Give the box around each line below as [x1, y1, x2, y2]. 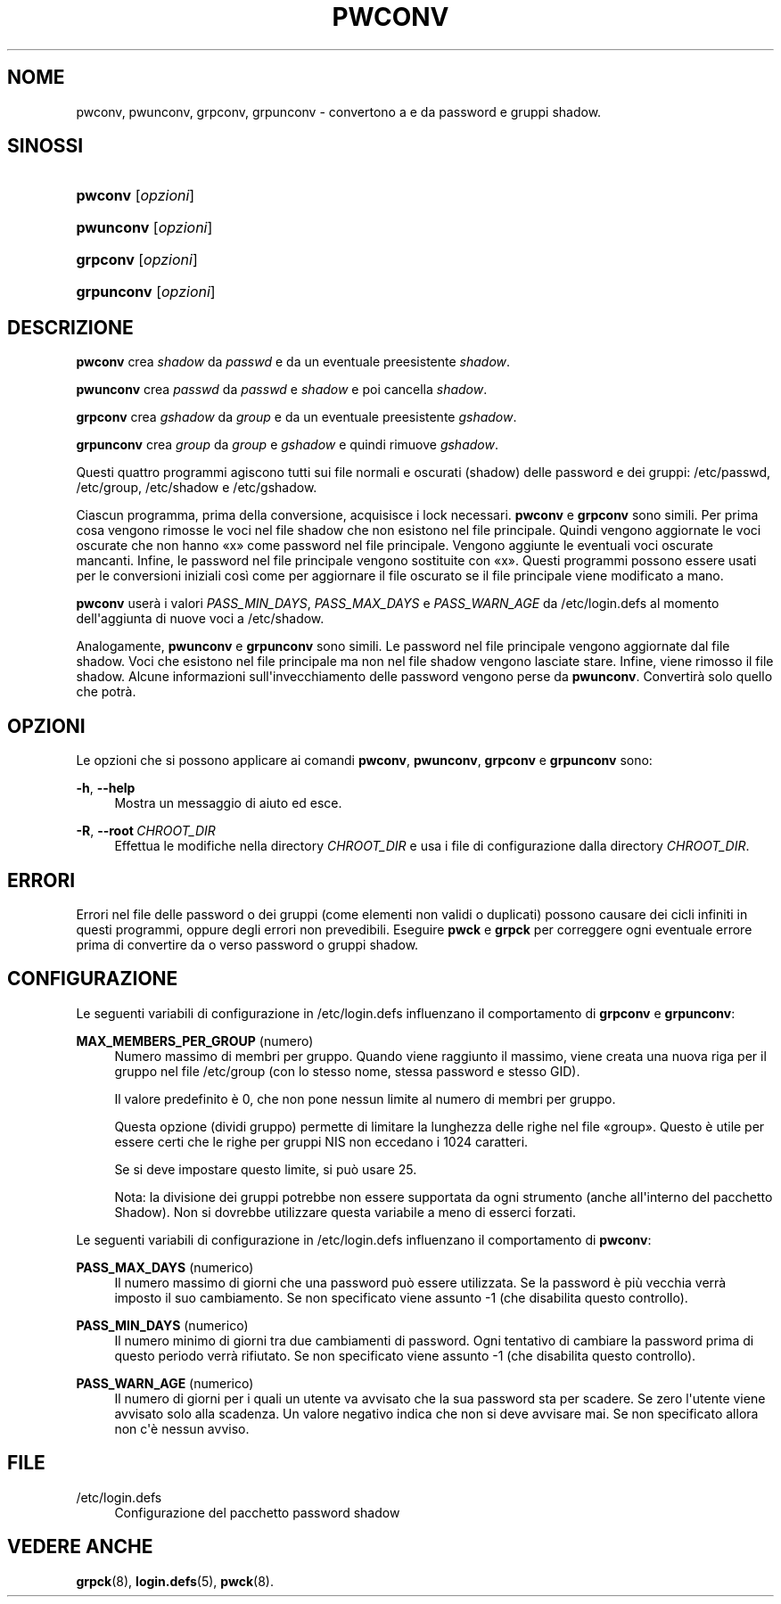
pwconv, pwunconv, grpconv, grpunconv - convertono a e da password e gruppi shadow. [76, 103, 602, 119]
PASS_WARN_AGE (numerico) [76, 1375, 254, 1391]
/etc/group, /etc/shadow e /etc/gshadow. [76, 480, 317, 496]
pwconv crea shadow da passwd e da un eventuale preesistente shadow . [76, 354, 511, 370]
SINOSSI [7, 135, 84, 158]
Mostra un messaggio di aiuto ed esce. [114, 795, 342, 811]
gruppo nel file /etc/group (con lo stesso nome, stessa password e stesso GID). [114, 1063, 580, 1079]
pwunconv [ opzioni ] [76, 218, 213, 237]
